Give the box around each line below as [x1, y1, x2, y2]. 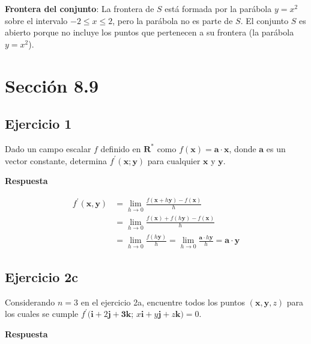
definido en [100, 142, 141, 155]
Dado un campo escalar [5, 142, 91, 155]
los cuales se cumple [5, 307, 79, 320]
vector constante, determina [5, 154, 107, 167]
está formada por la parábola [165, 2, 272, 14]
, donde [229, 142, 256, 155]
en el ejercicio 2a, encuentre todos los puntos [80, 295, 246, 308]
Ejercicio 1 [5, 114, 72, 133]
